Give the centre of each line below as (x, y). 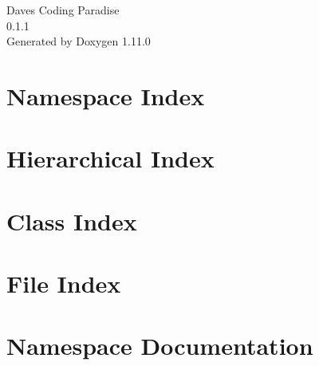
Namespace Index (106, 95)
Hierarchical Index (110, 158)
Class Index (72, 220)
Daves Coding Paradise (63, 10)
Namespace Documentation (160, 346)
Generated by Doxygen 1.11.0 (79, 41)
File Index (64, 283)
